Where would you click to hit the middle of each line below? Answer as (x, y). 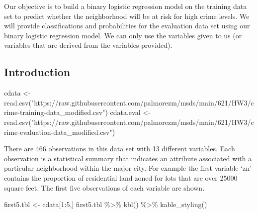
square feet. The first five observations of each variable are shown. (104, 187)
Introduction (37, 72)
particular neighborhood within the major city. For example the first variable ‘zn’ (128, 168)
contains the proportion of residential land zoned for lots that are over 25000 (121, 177)
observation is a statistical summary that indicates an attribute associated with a (128, 158)
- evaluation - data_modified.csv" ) (66, 132)
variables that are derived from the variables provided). (88, 45)
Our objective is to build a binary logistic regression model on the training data (126, 6)
